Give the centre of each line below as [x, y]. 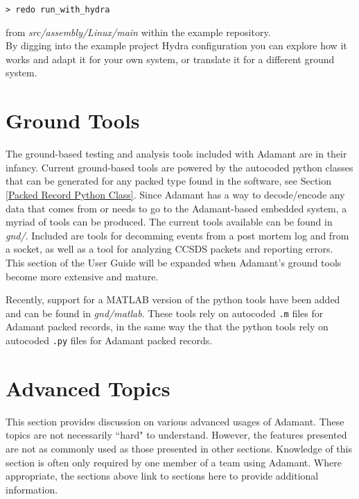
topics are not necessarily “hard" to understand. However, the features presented [176, 435]
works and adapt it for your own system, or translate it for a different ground [170, 59]
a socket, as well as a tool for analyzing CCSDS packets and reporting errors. [169, 249]
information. [32, 489]
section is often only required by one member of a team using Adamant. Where [174, 462]
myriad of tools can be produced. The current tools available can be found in [169, 222]
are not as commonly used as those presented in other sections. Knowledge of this [179, 448]
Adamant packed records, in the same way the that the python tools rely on [167, 327]
